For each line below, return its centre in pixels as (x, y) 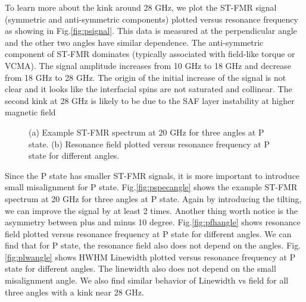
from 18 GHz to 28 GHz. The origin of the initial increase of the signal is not (146, 77)
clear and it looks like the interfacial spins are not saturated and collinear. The (149, 89)
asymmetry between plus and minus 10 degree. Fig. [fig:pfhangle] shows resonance (153, 222)
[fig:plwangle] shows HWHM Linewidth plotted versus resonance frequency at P (150, 257)
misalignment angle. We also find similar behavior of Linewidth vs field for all (147, 280)
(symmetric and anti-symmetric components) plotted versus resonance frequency (152, 19)
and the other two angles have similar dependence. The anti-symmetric (134, 42)
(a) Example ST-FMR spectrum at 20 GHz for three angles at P (146, 132)
